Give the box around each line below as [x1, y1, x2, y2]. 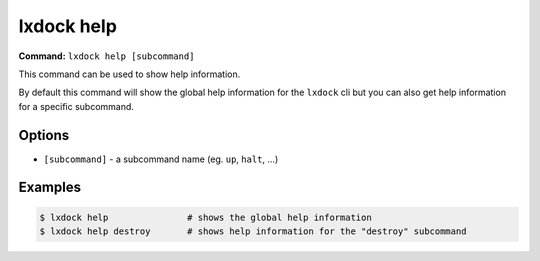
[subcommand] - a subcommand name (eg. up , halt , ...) [43, 153, 279, 165]
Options [18, 126, 70, 144]
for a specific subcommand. [18, 100, 135, 112]
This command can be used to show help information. [18, 68, 241, 80]
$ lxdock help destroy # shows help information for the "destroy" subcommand [39, 226, 467, 237]
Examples [18, 179, 82, 196]
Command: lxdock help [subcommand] [18, 50, 195, 62]
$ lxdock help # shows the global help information [39, 211, 372, 223]
